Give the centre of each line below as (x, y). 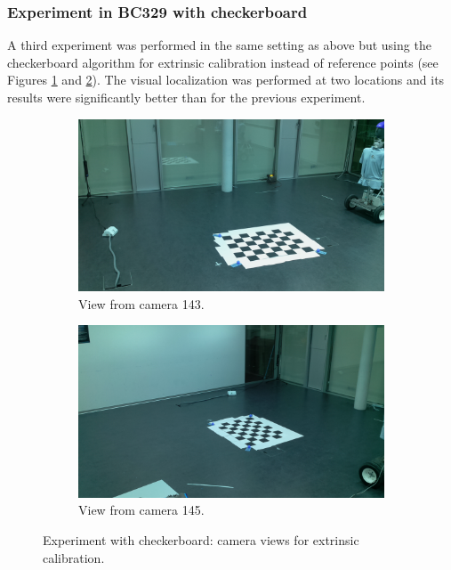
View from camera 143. (141, 303)
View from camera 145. (141, 510)
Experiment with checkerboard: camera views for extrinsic (201, 539)
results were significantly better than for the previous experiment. (186, 97)
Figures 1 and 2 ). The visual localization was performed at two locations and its (226, 80)
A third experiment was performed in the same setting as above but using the (219, 45)
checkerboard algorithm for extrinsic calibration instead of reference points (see (223, 62)
